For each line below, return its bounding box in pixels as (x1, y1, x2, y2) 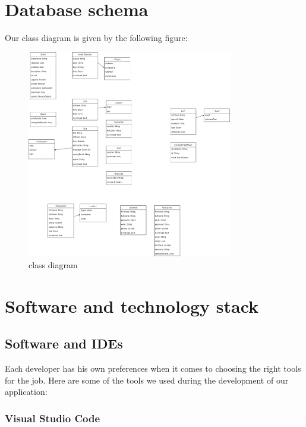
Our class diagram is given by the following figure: (5, 32, 188, 44)
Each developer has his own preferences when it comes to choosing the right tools (5, 362, 301, 375)
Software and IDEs (5, 334, 123, 353)
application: (5, 385, 48, 398)
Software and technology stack (5, 293, 259, 318)
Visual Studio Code (5, 410, 100, 425)
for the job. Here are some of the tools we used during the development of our (5, 373, 289, 386)
